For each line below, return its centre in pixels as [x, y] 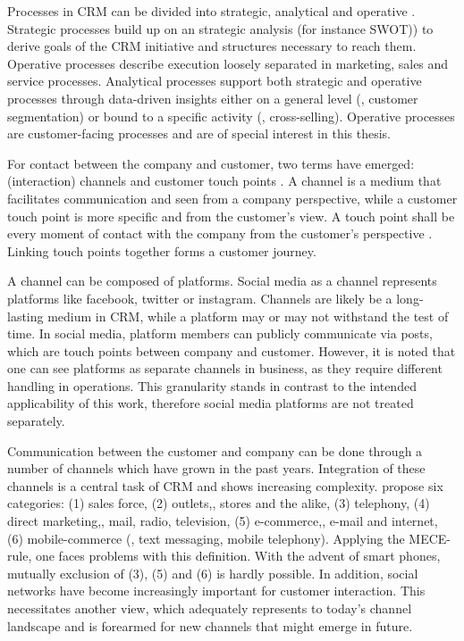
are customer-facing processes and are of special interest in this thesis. [199, 133]
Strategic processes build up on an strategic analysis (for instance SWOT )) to [220, 28]
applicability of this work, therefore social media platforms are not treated [211, 403]
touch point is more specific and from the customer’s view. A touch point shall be [231, 216]
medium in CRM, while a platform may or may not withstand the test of [248, 316]
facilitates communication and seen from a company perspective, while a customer [232, 198]
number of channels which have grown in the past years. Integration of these [216, 468]
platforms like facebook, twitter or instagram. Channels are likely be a [200, 298]
